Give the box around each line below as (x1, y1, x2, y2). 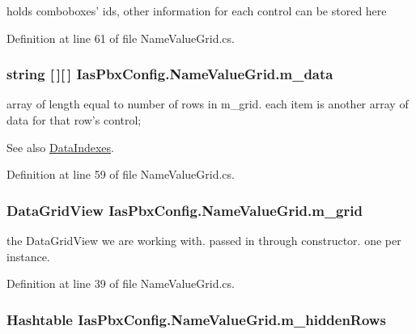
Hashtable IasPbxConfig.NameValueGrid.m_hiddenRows (6, 309, 386, 329)
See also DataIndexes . (6, 138, 114, 155)
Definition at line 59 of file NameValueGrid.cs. (6, 166, 235, 183)
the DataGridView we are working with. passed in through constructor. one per (6, 232, 401, 248)
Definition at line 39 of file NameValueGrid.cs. (6, 275, 235, 292)
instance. (6, 247, 50, 264)
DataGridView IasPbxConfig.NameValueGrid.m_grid (6, 200, 363, 220)
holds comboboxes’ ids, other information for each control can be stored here (6, 2, 387, 19)
